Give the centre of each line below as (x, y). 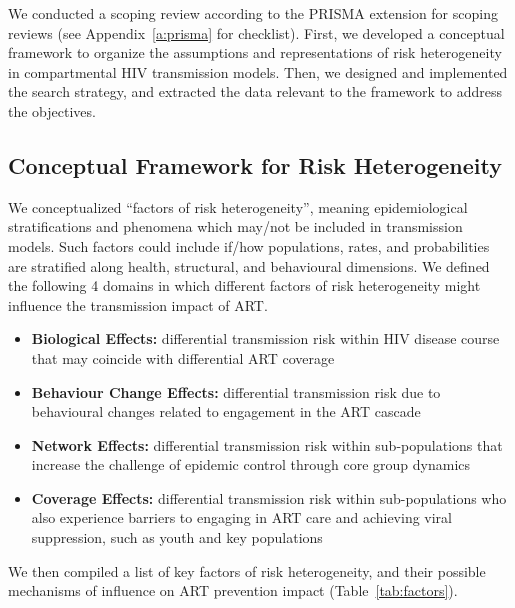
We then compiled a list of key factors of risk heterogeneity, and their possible (247, 570)
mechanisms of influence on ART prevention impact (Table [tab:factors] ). (233, 590)
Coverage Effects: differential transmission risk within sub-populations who (269, 497)
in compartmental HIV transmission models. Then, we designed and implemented (258, 71)
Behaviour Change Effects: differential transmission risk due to (236, 391)
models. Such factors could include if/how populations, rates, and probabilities (249, 245)
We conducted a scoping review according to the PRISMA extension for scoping (253, 13)
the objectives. (52, 110)
